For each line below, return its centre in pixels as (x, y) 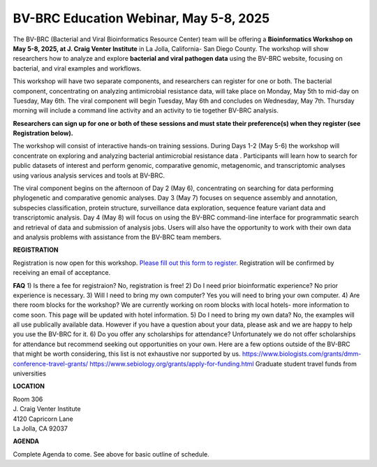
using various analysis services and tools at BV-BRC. (89, 175)
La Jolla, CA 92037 (40, 429)
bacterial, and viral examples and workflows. (77, 68)
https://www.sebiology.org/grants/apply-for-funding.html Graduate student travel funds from (223, 364)
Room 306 (28, 399)
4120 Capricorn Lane (43, 419)
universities (30, 373)
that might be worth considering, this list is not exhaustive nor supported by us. (127, 354)
